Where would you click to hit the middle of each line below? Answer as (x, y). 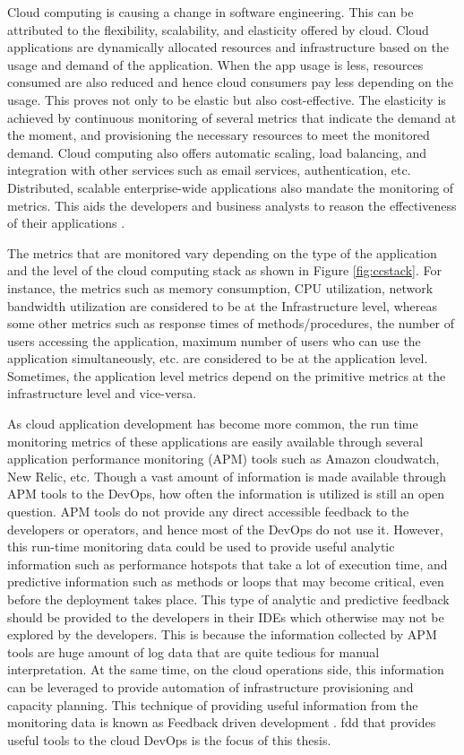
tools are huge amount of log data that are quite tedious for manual (193, 651)
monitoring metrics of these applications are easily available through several (215, 441)
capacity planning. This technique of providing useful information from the (213, 704)
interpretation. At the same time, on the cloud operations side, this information (226, 669)
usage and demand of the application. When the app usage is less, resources (215, 64)
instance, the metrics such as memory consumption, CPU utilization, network (220, 287)
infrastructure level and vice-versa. (102, 393)
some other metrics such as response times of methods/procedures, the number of (231, 323)
